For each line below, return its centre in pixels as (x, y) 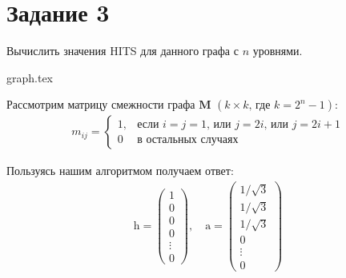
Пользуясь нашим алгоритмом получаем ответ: (120, 171)
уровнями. (278, 51)
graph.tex (30, 77)
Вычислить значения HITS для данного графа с (123, 51)
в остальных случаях (188, 139)
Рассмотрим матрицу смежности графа (101, 104)
